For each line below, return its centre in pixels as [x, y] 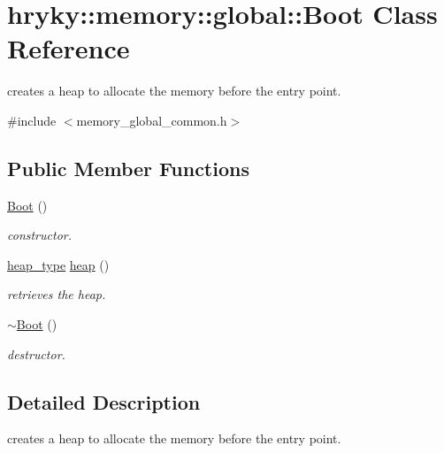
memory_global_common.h [152, 120]
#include [32, 120]
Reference [69, 48]
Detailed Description [104, 401]
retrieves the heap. [57, 294]
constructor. [39, 235]
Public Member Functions [128, 168]
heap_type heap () [58, 264]
